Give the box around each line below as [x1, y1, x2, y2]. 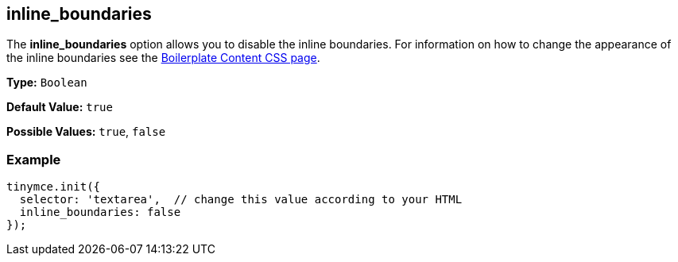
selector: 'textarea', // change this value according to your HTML [19, 193, 463, 206]
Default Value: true [6, 100, 113, 114]
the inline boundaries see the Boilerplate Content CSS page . [6, 51, 320, 65]
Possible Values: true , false [6, 125, 166, 139]
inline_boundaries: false [19, 206, 181, 219]
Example [6, 151, 61, 168]
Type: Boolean [6, 75, 87, 90]
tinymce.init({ [6, 180, 101, 194]
